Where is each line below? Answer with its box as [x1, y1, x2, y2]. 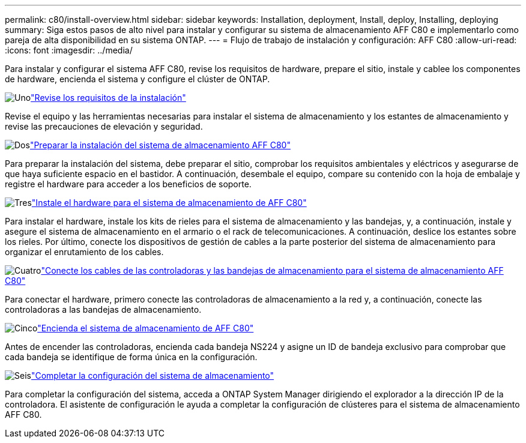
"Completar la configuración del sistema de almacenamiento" [31, 370, 274, 381]
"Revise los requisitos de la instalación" [31, 92, 186, 103]
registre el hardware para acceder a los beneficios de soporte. [5, 179, 252, 189]
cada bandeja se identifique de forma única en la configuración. [5, 352, 258, 362]
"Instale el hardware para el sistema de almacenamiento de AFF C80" [31, 197, 307, 208]
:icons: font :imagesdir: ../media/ [5, 45, 133, 55]
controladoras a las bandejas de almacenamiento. [5, 304, 202, 315]
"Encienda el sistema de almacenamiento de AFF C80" [37, 323, 254, 333]
